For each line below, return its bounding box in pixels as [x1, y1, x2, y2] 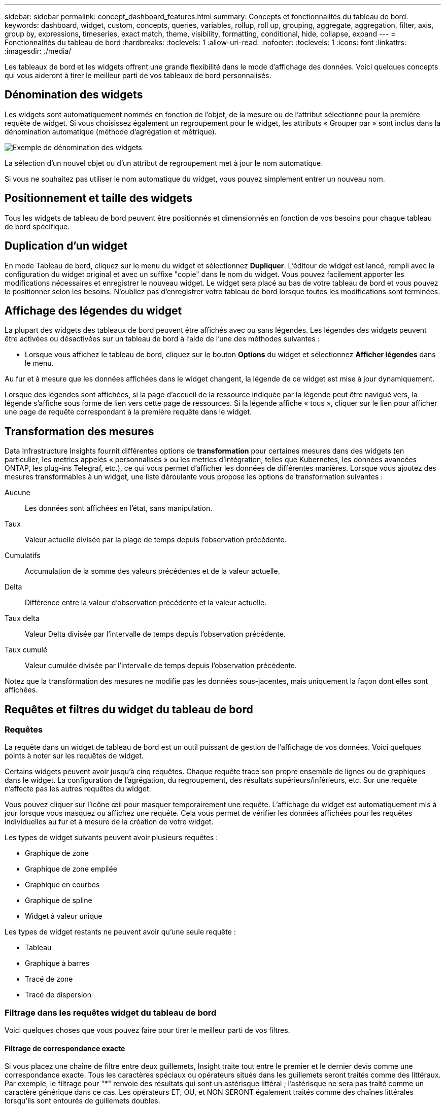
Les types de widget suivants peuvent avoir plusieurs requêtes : [5, 833, 218, 842]
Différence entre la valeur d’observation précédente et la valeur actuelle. [25, 598, 267, 607]
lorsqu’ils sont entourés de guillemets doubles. [5, 1096, 160, 1105]
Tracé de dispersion [25, 990, 91, 999]
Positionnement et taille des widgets [5, 192, 193, 205]
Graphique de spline [25, 896, 92, 905]
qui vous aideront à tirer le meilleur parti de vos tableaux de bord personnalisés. [5, 71, 271, 80]
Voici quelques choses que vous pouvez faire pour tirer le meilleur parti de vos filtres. [5, 1026, 290, 1035]
